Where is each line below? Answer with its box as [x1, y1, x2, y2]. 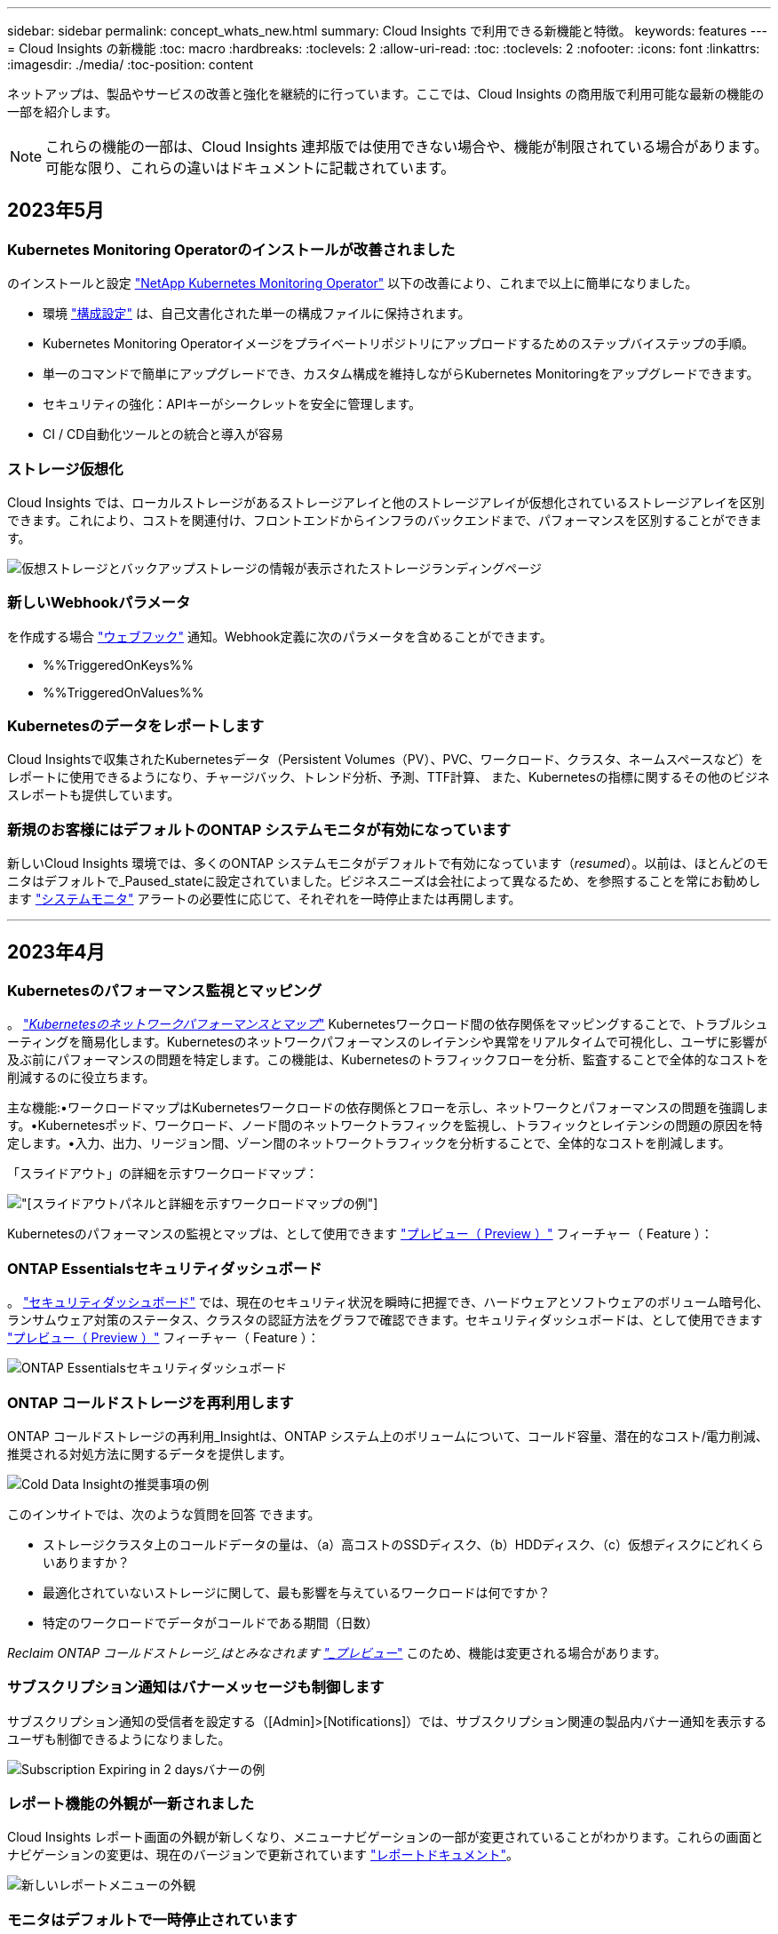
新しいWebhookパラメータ [7, 593, 191, 612]
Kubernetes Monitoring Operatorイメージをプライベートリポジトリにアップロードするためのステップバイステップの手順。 [43, 336, 754, 352]
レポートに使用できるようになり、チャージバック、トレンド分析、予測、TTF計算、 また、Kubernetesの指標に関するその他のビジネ [7, 769, 770, 785]
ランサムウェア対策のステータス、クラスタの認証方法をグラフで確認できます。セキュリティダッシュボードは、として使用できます [7, 1312, 763, 1328]
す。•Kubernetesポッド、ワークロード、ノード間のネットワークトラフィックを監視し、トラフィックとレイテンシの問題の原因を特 [7, 1118, 763, 1134]
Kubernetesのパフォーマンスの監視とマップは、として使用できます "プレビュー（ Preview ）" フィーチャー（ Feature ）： [7, 1226, 713, 1242]
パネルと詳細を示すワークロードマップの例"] [118, 1196, 378, 1212]
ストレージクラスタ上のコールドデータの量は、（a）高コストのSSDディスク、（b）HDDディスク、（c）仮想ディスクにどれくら [43, 1536, 765, 1552]
